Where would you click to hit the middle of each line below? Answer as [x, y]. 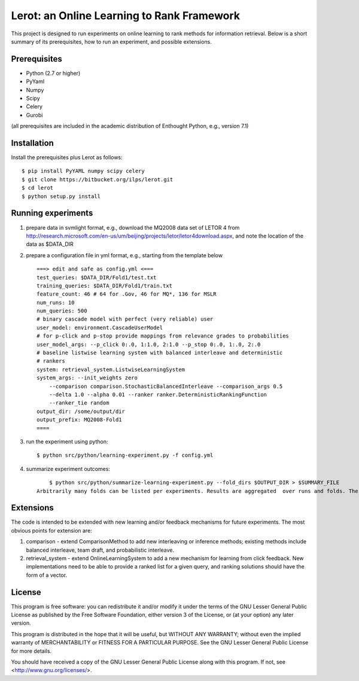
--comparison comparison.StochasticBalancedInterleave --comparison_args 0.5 [166, 386]
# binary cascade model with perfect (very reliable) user [125, 319]
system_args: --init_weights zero [87, 378]
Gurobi [34, 115]
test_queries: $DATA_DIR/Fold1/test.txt [97, 277]
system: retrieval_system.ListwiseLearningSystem [111, 369]
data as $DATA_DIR [50, 244]
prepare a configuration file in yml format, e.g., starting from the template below [124, 255]
